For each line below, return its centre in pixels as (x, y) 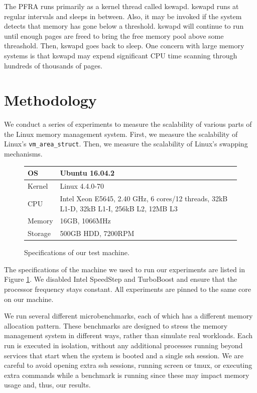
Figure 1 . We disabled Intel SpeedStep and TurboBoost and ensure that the (121, 279)
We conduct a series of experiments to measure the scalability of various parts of (128, 124)
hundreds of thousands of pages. (53, 65)
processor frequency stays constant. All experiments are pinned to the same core (127, 289)
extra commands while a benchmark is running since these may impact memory (127, 375)
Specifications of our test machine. (77, 252)
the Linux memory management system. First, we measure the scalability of (121, 134)
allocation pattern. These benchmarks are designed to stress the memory (116, 325)
